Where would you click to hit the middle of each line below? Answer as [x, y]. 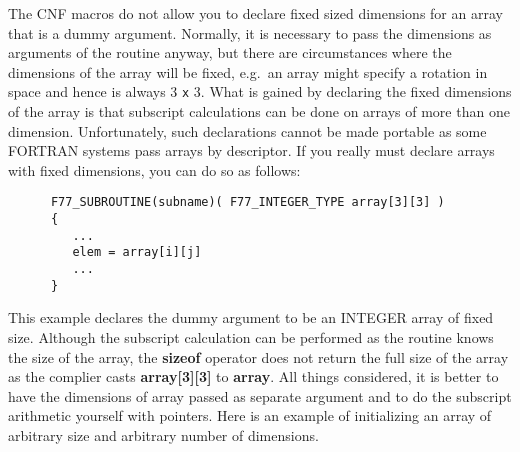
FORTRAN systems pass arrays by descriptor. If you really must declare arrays [251, 150]
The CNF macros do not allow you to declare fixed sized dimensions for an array [255, 13]
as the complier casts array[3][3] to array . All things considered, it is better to [253, 376]
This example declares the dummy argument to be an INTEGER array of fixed [251, 317]
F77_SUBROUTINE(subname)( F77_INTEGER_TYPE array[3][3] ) [247, 202]
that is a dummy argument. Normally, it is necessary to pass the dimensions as [250, 32]
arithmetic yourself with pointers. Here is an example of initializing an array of [250, 415]
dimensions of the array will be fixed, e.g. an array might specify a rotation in [248, 71]
